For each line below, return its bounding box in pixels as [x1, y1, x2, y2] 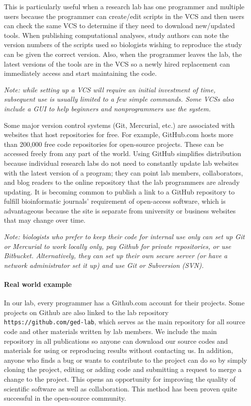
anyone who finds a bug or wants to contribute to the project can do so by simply [4, 354, 247, 365]
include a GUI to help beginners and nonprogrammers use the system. [4, 103, 211, 113]
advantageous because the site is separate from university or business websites [4, 205, 236, 215]
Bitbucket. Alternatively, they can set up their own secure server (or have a [4, 250, 228, 261]
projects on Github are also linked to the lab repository [4, 307, 169, 317]
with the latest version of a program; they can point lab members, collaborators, [4, 167, 243, 177]
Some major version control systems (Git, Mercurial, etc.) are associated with [4, 120, 235, 130]
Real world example [4, 279, 72, 289]
